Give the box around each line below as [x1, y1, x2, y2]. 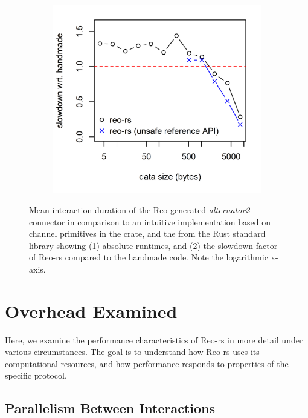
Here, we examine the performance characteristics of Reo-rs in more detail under [5, 333, 303, 346]
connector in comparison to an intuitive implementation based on [29, 215, 271, 228]
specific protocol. [5, 369, 67, 382]
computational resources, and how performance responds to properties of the [5, 357, 289, 370]
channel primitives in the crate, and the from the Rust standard [29, 227, 266, 240]
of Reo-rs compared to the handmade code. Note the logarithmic [29, 251, 268, 264]
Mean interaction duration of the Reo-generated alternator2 [29, 204, 250, 216]
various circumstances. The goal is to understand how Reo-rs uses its [5, 345, 260, 358]
